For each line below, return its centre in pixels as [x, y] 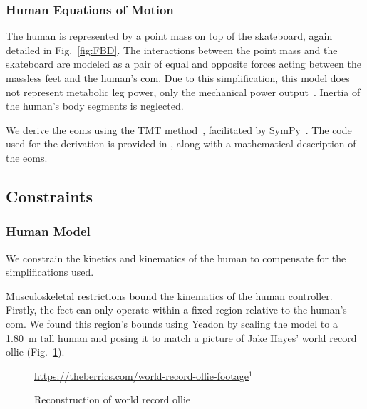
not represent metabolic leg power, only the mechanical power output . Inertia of [183, 92]
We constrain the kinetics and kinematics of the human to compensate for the [176, 258]
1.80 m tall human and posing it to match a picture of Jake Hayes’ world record [181, 337]
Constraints [49, 196]
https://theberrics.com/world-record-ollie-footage [141, 375]
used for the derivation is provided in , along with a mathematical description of [181, 144]
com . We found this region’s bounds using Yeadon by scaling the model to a [172, 323]
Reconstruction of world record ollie [112, 399]
